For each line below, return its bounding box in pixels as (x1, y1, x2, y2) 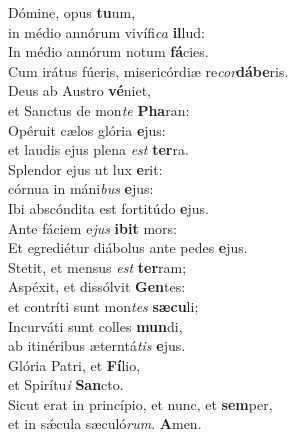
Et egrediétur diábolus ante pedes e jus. (8, 237, 248, 258)
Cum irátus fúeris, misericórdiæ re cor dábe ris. (8, 60, 289, 81)
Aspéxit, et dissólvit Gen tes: (8, 276, 186, 297)
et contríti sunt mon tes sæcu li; (8, 295, 199, 316)
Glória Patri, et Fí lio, (8, 354, 141, 375)
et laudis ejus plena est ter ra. (8, 139, 189, 160)
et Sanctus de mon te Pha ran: (8, 99, 190, 120)
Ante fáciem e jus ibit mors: (8, 217, 177, 238)
